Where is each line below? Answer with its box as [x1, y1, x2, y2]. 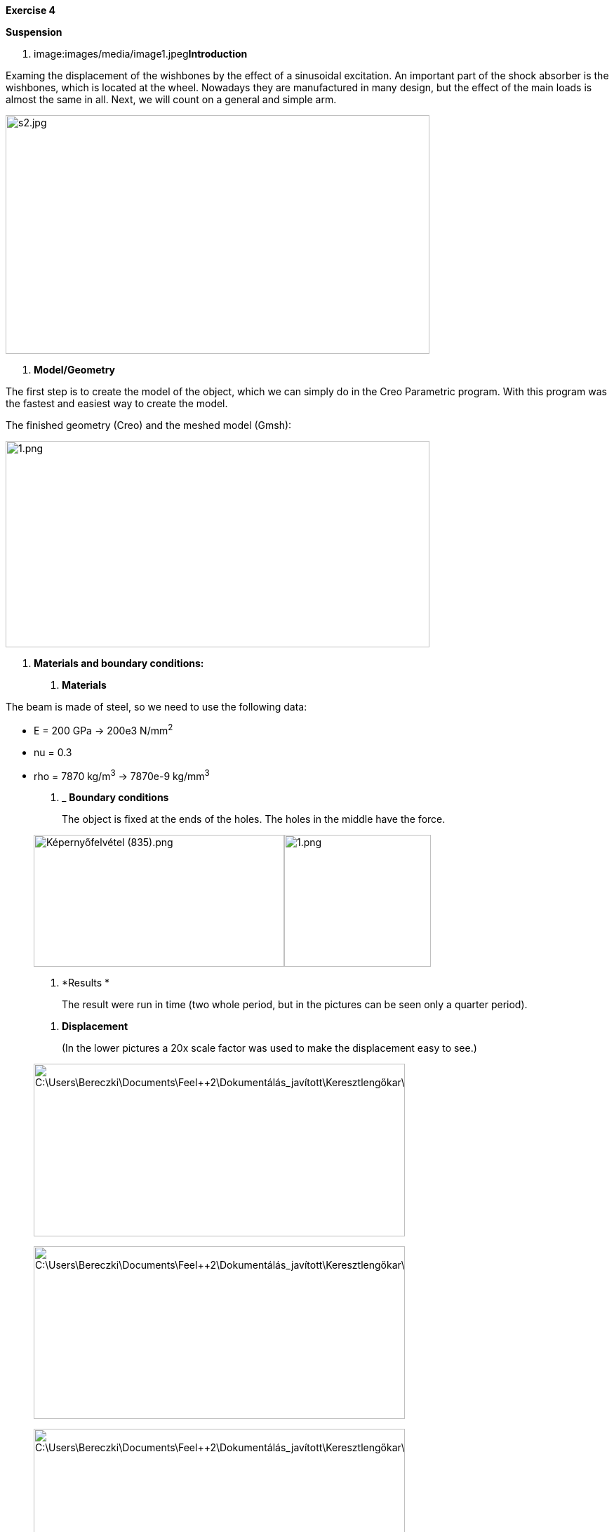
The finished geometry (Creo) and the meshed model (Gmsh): [6, 419, 292, 431]
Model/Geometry [34, 364, 116, 376]
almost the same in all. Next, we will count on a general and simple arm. [6, 93, 337, 105]
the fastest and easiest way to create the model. [6, 397, 228, 409]
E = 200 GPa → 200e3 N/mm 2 [34, 722, 173, 737]
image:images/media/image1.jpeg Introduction [34, 48, 248, 60]
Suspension [6, 26, 62, 38]
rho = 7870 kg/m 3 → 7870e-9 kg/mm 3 [34, 767, 210, 782]
